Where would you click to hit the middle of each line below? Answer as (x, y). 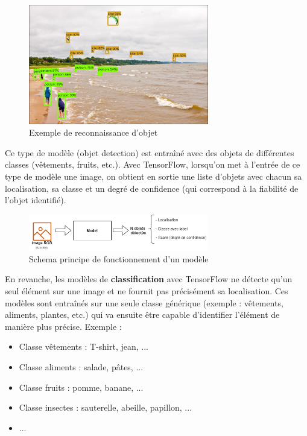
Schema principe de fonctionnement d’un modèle (119, 258)
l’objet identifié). (36, 200)
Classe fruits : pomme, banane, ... (81, 387)
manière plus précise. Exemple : (63, 326)
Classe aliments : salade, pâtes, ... (81, 366)
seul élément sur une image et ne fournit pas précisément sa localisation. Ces (147, 290)
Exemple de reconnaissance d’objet (93, 132)
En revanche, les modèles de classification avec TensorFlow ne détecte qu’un (149, 279)
